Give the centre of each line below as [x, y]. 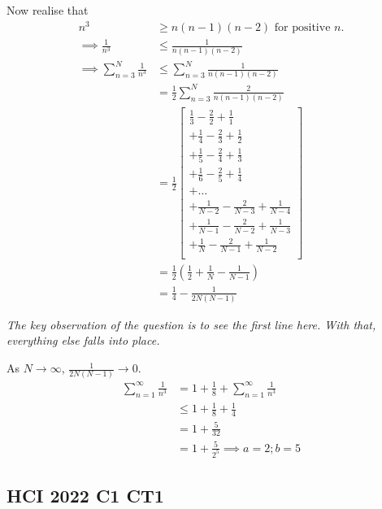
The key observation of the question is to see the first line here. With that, [191, 324]
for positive [302, 27]
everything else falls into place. [83, 340]
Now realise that [48, 10]
